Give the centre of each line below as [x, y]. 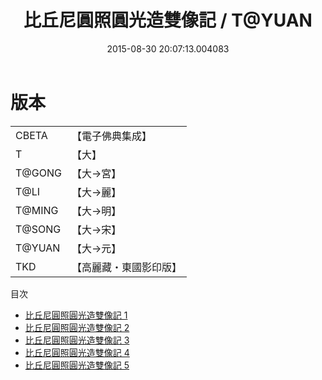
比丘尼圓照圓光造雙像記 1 [76, 315]
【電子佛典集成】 [111, 136]
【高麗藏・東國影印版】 [126, 267]
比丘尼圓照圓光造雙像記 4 [77, 352]
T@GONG [38, 173]
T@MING [37, 210]
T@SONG [38, 229]
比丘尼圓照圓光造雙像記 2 [77, 327]
